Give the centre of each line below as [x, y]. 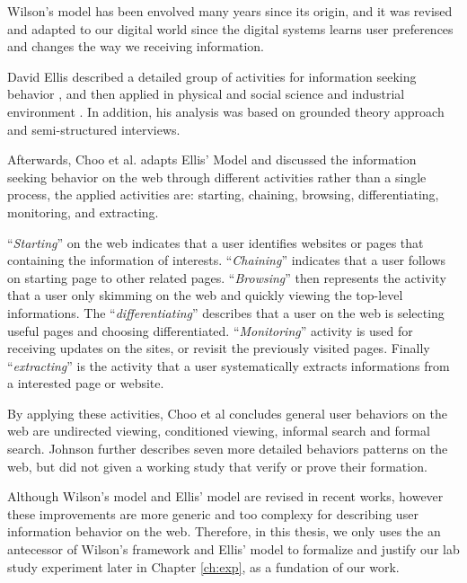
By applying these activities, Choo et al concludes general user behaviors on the [227, 413]
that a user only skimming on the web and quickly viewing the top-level [205, 295]
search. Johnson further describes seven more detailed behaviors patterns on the [228, 449]
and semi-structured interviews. [94, 129]
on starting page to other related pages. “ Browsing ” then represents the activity [227, 277]
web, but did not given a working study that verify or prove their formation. [217, 466]
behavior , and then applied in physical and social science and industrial [206, 94]
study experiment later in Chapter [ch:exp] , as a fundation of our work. [203, 566]
